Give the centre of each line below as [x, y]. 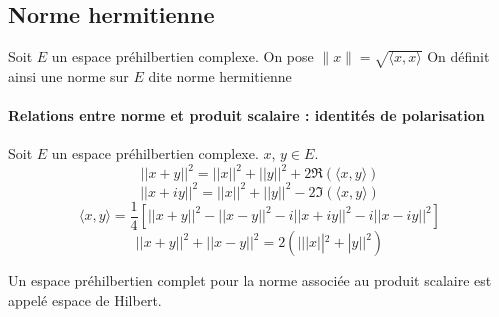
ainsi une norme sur [68, 75]
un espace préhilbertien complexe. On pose [182, 56]
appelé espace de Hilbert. [85, 299]
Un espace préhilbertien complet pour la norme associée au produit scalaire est [250, 280]
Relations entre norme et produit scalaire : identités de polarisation [246, 115]
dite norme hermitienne [220, 75]
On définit [458, 56]
